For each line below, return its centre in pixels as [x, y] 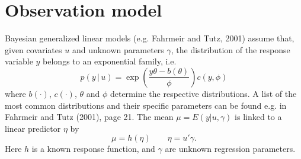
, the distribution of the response [230, 49]
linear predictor [33, 128]
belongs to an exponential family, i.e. [110, 61]
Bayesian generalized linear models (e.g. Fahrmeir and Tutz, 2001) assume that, [150, 38]
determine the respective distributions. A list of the [203, 93]
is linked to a [258, 117]
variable [19, 61]
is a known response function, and [93, 149]
